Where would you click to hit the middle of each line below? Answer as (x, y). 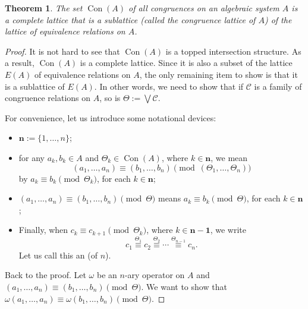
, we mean (229, 157)
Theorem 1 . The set (44, 8)
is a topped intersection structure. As (233, 51)
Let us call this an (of (58, 255)
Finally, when (43, 230)
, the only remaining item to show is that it (219, 74)
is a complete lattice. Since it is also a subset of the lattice (186, 63)
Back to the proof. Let (45, 275)
